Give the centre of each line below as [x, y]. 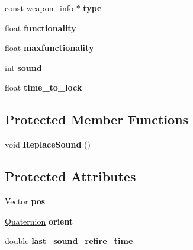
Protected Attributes [70, 176]
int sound [23, 67]
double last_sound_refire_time [69, 241]
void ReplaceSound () [48, 144]
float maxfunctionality [49, 48]
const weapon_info [39, 8]
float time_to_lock [44, 87]
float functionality [41, 28]
